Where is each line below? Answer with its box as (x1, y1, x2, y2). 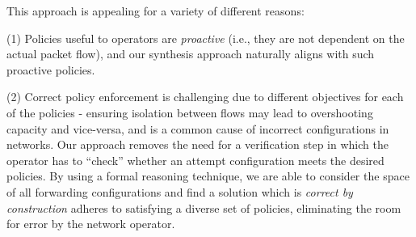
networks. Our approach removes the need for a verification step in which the (6, 136, 389, 153)
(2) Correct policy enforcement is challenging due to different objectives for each (6, 88, 404, 105)
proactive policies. (6, 61, 95, 78)
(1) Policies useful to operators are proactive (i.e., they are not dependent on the (6, 29, 405, 46)
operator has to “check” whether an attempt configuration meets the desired (6, 151, 384, 168)
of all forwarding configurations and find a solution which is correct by (6, 183, 353, 200)
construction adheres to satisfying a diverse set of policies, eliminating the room (6, 199, 401, 216)
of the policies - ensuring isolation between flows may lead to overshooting (6, 104, 373, 121)
